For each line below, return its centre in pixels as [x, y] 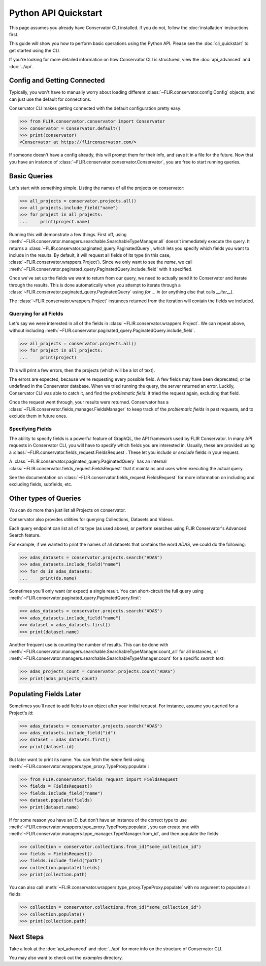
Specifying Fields [30, 429]
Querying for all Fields [36, 314]
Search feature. [25, 535]
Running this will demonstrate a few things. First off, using [68, 234]
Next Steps [26, 937]
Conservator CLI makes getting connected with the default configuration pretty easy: [95, 108]
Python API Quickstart [56, 13]
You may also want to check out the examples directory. [66, 958]
